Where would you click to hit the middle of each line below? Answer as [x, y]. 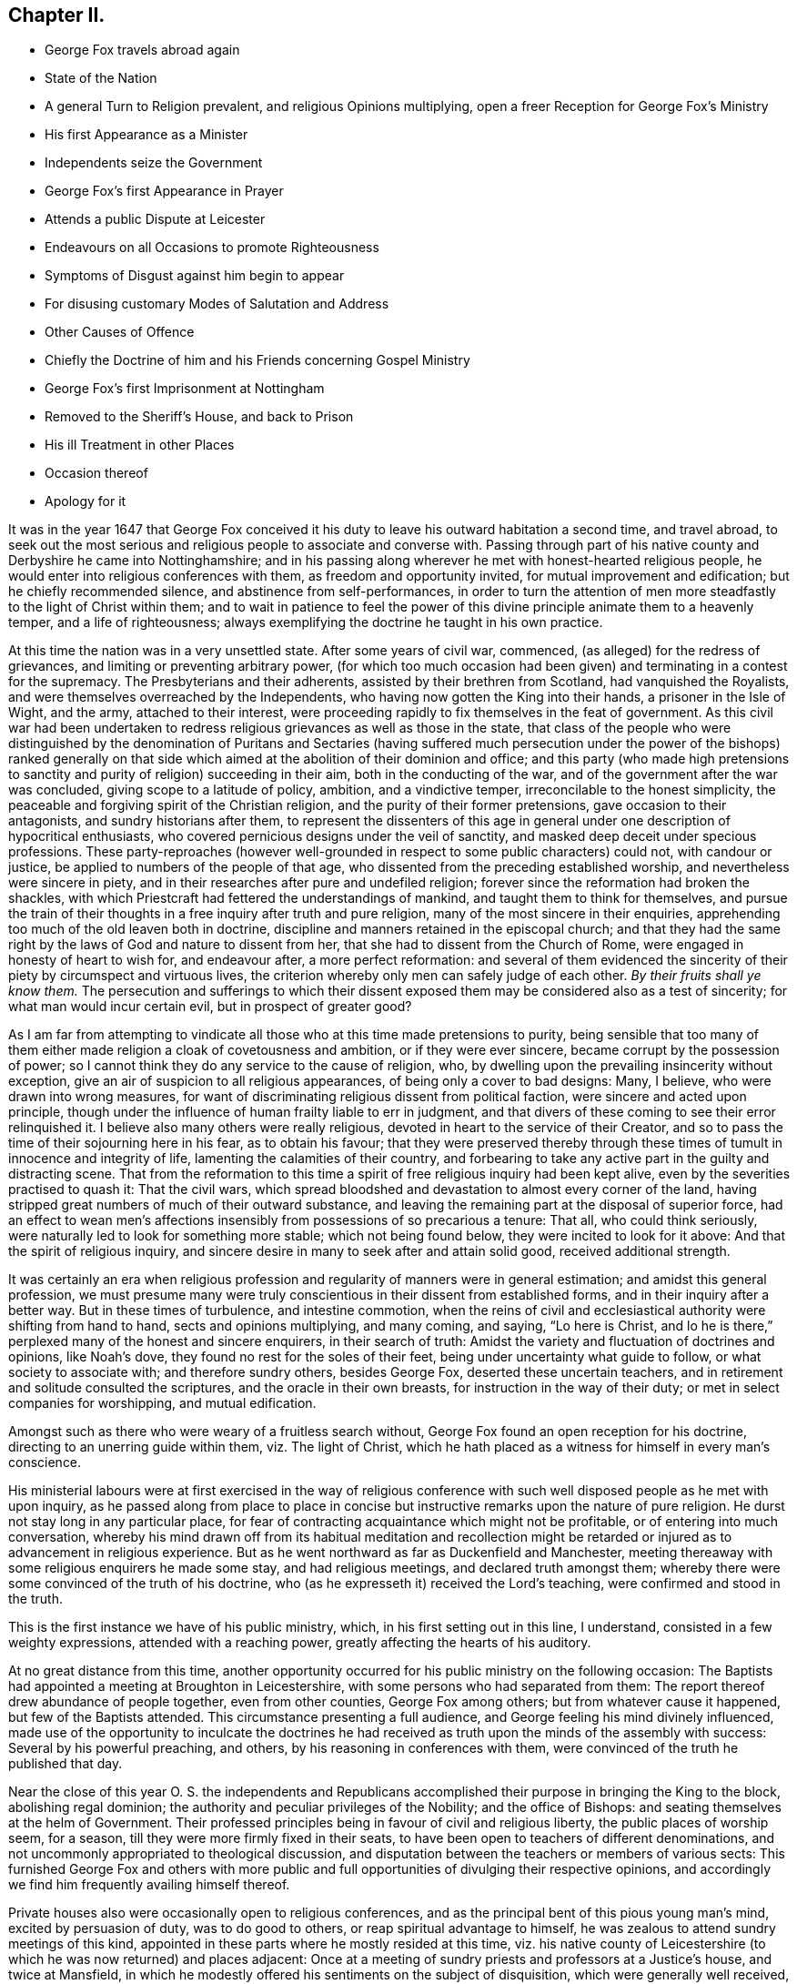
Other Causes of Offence [120, 332]
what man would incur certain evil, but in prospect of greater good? [210, 1007]
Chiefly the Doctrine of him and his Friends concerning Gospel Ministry [257, 360]
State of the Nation [101, 78]
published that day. [66, 1764]
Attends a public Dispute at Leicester [155, 219]
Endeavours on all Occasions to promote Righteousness [212, 248]
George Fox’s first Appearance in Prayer [164, 191]
